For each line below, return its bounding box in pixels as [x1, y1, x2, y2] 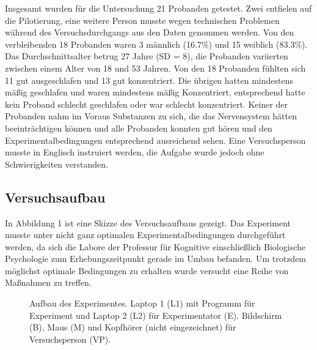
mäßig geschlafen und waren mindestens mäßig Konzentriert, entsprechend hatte [5, 86, 305, 99]
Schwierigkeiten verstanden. [5, 157, 108, 170]
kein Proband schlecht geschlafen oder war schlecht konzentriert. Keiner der [5, 97, 288, 110]
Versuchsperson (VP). [29, 332, 111, 345]
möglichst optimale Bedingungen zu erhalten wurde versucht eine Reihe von [5, 264, 289, 277]
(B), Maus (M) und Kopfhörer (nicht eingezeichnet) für [29, 321, 236, 333]
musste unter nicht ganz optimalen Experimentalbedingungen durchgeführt [5, 228, 286, 241]
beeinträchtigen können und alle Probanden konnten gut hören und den [5, 121, 272, 134]
